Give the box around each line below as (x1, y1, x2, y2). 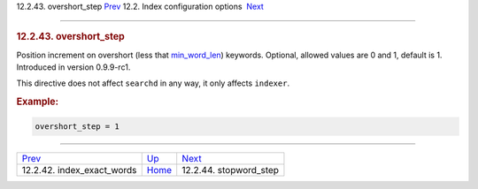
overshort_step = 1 (35, 121, 119, 132)
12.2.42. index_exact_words (21, 163, 137, 176)
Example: (16, 95, 59, 108)
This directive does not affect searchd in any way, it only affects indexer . (16, 78, 290, 88)
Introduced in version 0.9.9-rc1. (16, 62, 131, 72)
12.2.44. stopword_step (181, 163, 279, 176)
